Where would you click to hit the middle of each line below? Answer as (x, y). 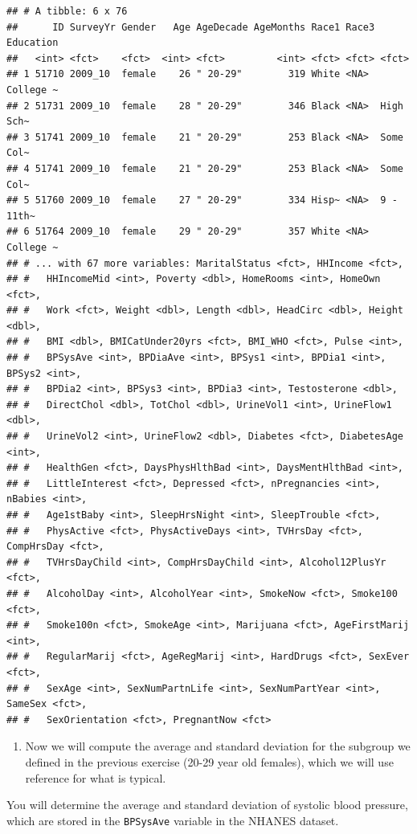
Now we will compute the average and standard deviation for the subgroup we (218, 746)
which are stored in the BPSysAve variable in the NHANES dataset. (173, 820)
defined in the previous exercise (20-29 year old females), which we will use (209, 761)
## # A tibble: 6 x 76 (67, 11)
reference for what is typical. (96, 777)
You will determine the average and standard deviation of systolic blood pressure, (207, 805)
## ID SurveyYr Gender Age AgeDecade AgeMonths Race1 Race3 (191, 27)
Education (33, 43)
